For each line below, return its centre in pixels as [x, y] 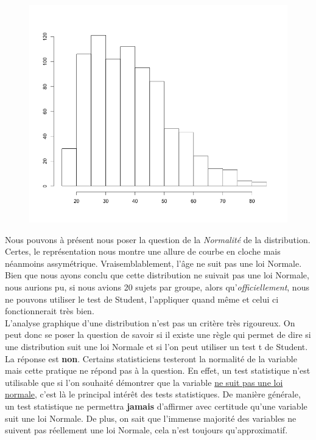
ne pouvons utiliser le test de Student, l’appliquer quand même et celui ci [142, 299]
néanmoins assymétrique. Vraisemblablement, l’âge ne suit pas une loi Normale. [153, 263]
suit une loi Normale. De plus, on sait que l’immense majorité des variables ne [151, 418]
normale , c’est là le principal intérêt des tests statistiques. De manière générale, [153, 394]
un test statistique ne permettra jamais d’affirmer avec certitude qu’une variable [156, 406]
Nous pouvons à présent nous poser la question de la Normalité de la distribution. [158, 239]
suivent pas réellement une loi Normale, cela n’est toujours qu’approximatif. [146, 430]
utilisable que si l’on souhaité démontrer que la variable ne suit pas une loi [144, 382]
